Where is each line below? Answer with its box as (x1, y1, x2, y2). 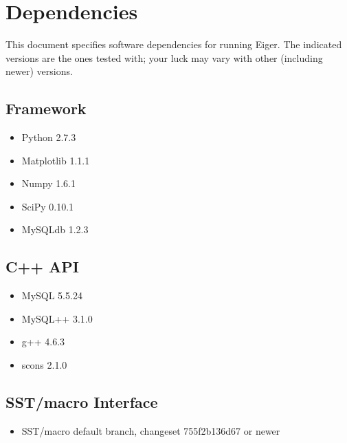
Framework (5, 98, 87, 119)
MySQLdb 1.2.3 (21, 222, 89, 237)
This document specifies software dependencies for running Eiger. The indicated (5, 37, 342, 52)
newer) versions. (5, 64, 73, 78)
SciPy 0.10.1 (21, 199, 74, 213)
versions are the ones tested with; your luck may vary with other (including (5, 50, 323, 65)
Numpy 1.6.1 (21, 176, 76, 191)
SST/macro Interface (5, 391, 158, 413)
